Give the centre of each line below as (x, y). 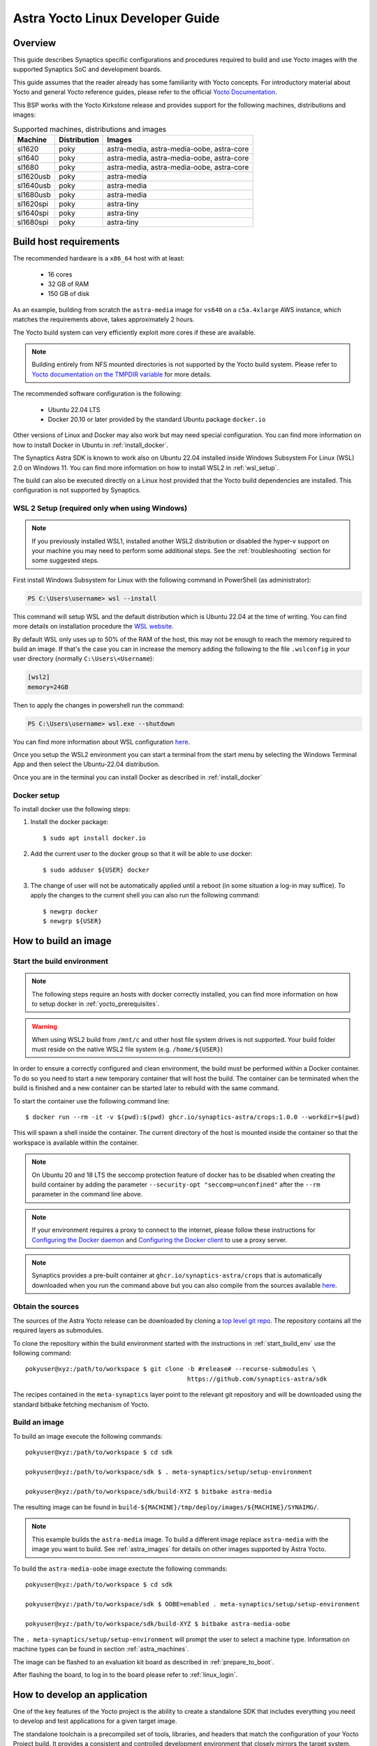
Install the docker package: (69, 822)
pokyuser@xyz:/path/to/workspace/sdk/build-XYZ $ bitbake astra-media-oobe (158, 1623)
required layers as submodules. (58, 1330)
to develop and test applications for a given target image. (95, 1721)
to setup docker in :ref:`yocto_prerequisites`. (96, 1004)
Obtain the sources (46, 1307)
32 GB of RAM (68, 284)
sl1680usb (34, 194)
